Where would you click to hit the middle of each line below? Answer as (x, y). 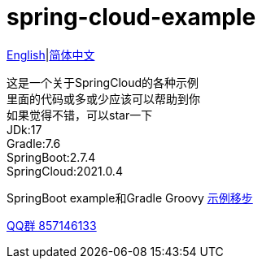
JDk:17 (24, 129)
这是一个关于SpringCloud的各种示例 (103, 82)
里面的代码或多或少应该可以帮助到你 (103, 98)
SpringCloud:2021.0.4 (65, 171)
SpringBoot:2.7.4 (51, 157)
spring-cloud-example (131, 17)
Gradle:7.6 (34, 143)
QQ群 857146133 (52, 225)
